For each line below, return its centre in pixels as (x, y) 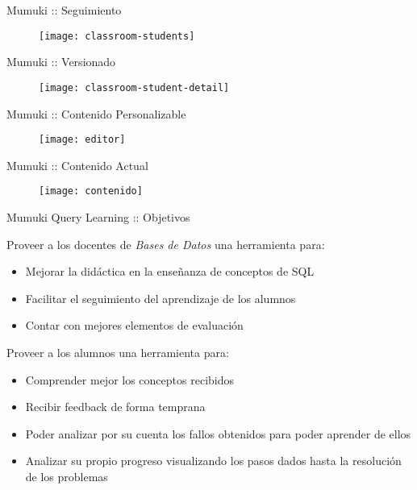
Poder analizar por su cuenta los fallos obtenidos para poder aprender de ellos (218, 433)
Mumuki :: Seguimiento (64, 10)
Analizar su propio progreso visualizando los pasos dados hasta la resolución (213, 461)
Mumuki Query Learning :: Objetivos (98, 217)
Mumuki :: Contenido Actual (77, 165)
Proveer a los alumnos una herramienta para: (118, 352)
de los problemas (67, 476)
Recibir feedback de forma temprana (115, 407)
